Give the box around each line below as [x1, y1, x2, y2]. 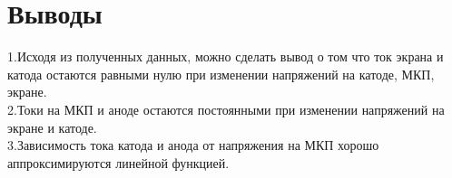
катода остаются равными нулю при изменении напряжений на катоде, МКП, [7, 64, 435, 83]
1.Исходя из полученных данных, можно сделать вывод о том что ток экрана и [7, 47, 444, 66]
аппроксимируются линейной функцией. [7, 153, 230, 172]
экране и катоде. [7, 117, 97, 136]
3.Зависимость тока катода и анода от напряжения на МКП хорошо [7, 136, 379, 155]
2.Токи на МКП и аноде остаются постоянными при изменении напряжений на [7, 99, 445, 118]
